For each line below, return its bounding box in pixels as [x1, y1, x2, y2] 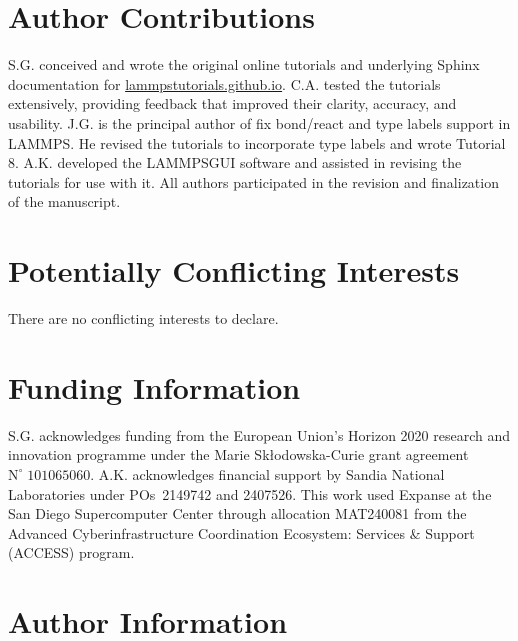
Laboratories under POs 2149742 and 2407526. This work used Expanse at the [8, 483, 492, 504]
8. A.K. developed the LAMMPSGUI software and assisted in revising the [8, 152, 462, 173]
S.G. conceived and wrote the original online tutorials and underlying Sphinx [8, 54, 480, 75]
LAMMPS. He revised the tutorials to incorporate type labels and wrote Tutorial [8, 132, 506, 153]
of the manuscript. [8, 191, 121, 212]
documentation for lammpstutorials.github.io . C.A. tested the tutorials [8, 73, 441, 94]
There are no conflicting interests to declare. [8, 308, 279, 328]
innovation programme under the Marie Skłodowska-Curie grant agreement [8, 444, 469, 465]
